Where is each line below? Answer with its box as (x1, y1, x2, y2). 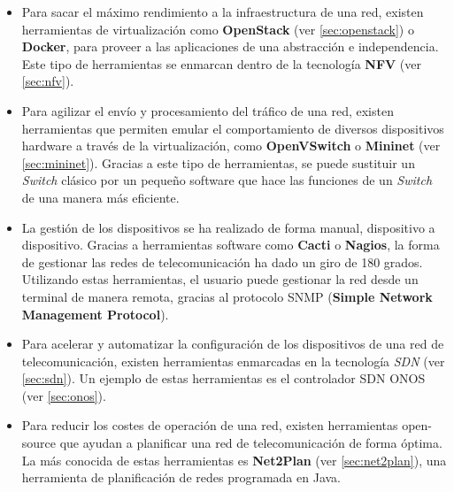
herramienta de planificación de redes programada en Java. (21, 468, 341, 487)
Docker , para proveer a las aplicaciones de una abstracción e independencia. (21, 37, 439, 56)
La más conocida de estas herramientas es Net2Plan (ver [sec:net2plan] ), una (21, 450, 447, 469)
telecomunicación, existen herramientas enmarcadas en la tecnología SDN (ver (21, 351, 445, 370)
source (21, 434, 57, 452)
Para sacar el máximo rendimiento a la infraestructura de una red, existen (21, 3, 424, 20)
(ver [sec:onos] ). (21, 386, 106, 404)
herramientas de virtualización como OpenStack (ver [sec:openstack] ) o (21, 19, 414, 38)
